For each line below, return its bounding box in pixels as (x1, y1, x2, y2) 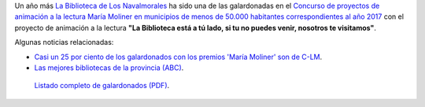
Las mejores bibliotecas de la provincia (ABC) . (34, 63, 184, 72)
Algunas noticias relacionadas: (14, 38, 114, 47)
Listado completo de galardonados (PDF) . (34, 81, 170, 90)
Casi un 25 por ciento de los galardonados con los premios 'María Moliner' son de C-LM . (34, 52, 323, 61)
